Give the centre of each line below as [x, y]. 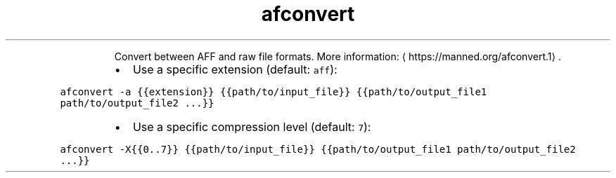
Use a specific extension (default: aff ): [235, 69]
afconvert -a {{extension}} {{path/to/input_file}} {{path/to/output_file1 [274, 91]
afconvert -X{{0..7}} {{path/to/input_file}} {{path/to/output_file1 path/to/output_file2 [318, 149]
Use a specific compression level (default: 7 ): [252, 126]
